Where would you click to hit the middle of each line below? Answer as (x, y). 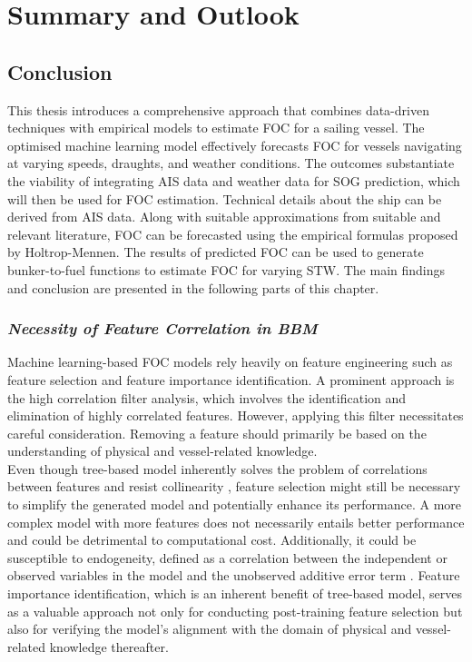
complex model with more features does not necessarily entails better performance (236, 522)
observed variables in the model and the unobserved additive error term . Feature (234, 575)
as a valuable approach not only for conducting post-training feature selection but (235, 611)
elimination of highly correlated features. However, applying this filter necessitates (236, 415)
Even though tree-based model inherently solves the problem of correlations (217, 468)
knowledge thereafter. (109, 646)
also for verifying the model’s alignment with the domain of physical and (210, 629)
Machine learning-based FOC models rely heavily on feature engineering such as (230, 362)
